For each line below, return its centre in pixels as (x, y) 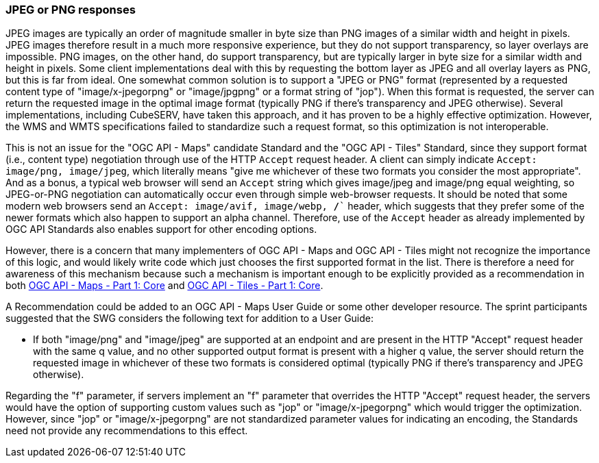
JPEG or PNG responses (71, 10)
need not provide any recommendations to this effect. (127, 431)
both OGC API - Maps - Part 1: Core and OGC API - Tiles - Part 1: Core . (164, 286)
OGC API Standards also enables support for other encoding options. (161, 229)
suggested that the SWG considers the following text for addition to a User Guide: (190, 318)
